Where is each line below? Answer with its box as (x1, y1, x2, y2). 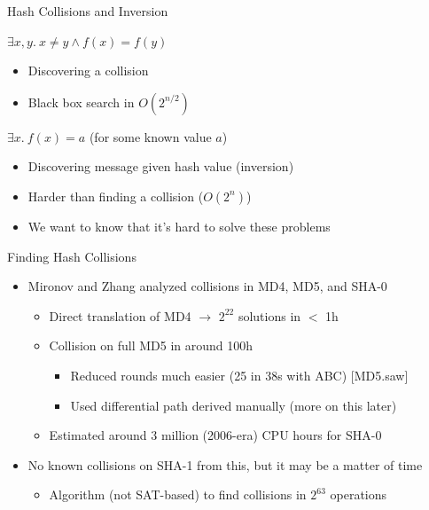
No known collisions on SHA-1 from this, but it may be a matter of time (27, 455, 423, 474)
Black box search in (27, 92, 135, 111)
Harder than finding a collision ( (27, 186, 204, 205)
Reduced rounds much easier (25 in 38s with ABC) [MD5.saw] (70, 365, 409, 384)
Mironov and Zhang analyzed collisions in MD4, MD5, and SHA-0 (27, 277, 387, 295)
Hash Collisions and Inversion (7, 2, 168, 20)
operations (330, 485, 387, 504)
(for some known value (89, 127, 212, 145)
